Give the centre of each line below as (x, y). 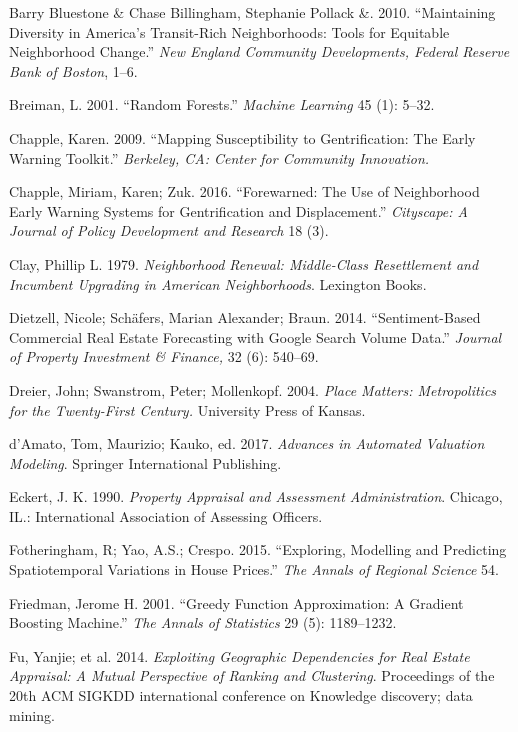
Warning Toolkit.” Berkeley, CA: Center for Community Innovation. (219, 157)
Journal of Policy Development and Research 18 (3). (169, 230)
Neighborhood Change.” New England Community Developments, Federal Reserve (259, 51)
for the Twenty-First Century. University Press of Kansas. (187, 409)
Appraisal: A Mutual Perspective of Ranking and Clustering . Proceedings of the (252, 675)
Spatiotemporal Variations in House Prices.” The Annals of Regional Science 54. (254, 569)
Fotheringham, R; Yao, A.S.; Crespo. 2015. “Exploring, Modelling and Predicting (258, 549)
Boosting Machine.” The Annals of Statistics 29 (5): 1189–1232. (203, 622)
